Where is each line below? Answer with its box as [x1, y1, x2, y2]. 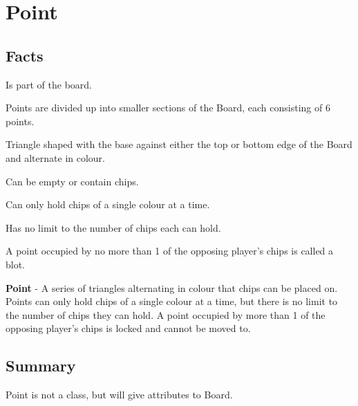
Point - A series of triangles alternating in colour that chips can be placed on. [6, 280, 338, 295]
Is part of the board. [6, 77, 93, 91]
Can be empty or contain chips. [6, 174, 139, 188]
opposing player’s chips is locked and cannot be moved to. [6, 321, 251, 335]
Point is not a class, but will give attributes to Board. [6, 387, 233, 402]
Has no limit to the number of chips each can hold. [6, 220, 221, 234]
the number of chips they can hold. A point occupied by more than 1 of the [6, 307, 326, 322]
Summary [6, 355, 76, 376]
